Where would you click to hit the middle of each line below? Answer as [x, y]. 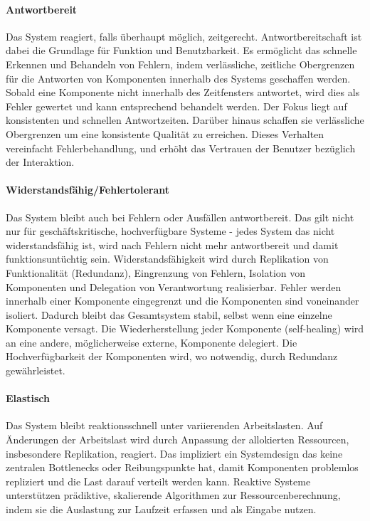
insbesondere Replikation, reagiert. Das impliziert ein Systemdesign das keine [174, 453]
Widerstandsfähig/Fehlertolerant [88, 190]
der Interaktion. [40, 162]
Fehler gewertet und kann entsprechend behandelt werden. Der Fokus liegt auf [176, 106]
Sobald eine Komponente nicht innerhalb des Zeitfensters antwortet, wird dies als [183, 92]
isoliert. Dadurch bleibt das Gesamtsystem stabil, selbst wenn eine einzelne [169, 314]
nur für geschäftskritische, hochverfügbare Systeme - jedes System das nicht [170, 231]
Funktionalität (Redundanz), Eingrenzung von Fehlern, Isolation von [156, 272]
